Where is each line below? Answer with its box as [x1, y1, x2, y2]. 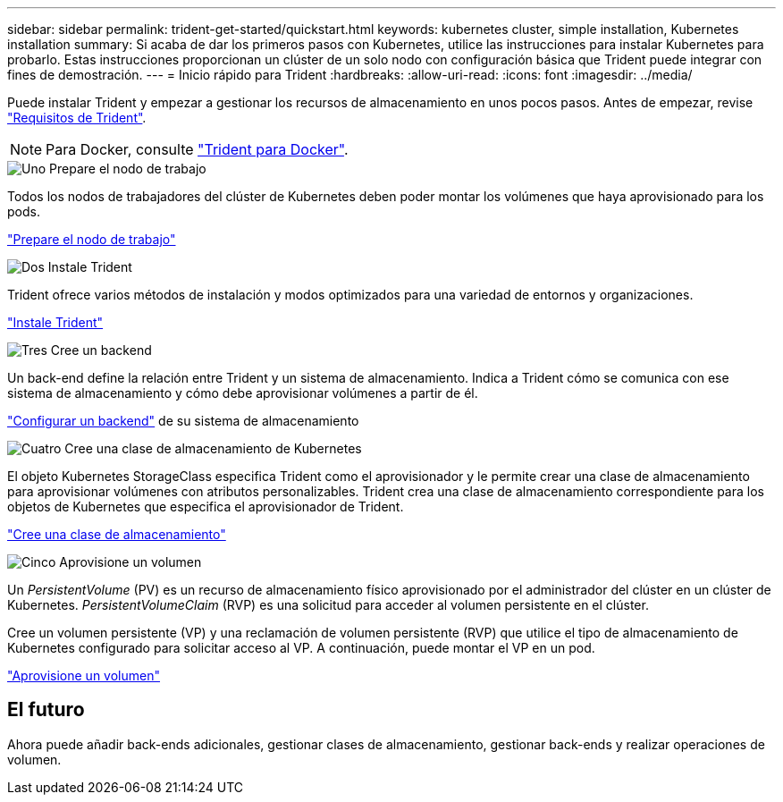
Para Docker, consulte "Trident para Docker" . [46, 140, 349, 158]
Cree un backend [50, 342, 152, 358]
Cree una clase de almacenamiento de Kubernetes [64, 441, 362, 456]
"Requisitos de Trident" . [7, 110, 147, 125]
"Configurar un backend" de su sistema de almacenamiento [7, 413, 359, 428]
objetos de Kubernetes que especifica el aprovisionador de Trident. [7, 499, 404, 514]
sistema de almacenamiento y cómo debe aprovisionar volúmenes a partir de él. [7, 385, 478, 401]
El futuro [7, 698, 85, 722]
